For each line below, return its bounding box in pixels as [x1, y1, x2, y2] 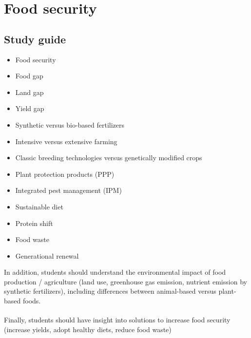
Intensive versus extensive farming [15, 136, 117, 146]
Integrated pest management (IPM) [15, 185, 122, 195]
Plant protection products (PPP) [15, 169, 115, 179]
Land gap [15, 87, 44, 97]
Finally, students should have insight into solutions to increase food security [4, 315, 231, 325]
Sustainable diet [15, 201, 63, 211]
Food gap [15, 71, 43, 81]
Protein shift [15, 218, 53, 228]
